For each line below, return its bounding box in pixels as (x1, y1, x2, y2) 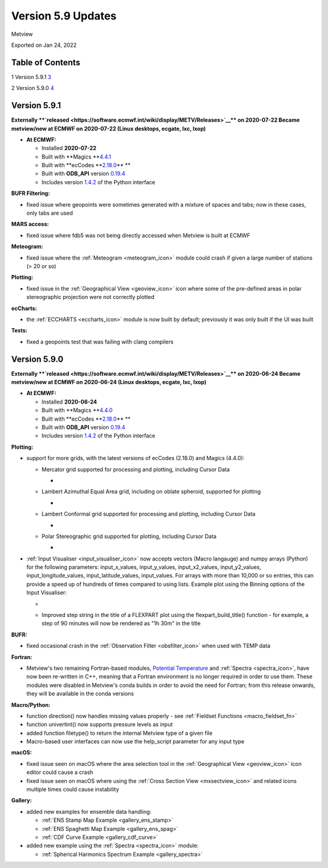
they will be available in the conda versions (26, 690, 134, 697)
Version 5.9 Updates (11, 9, 117, 22)
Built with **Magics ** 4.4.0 (41, 407, 113, 414)
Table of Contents (11, 57, 81, 67)
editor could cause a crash (26, 769, 94, 776)
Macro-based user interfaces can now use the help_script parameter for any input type (26, 738, 245, 745)
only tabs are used (26, 210, 73, 217)
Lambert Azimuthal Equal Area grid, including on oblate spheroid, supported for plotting (41, 488, 261, 495)
